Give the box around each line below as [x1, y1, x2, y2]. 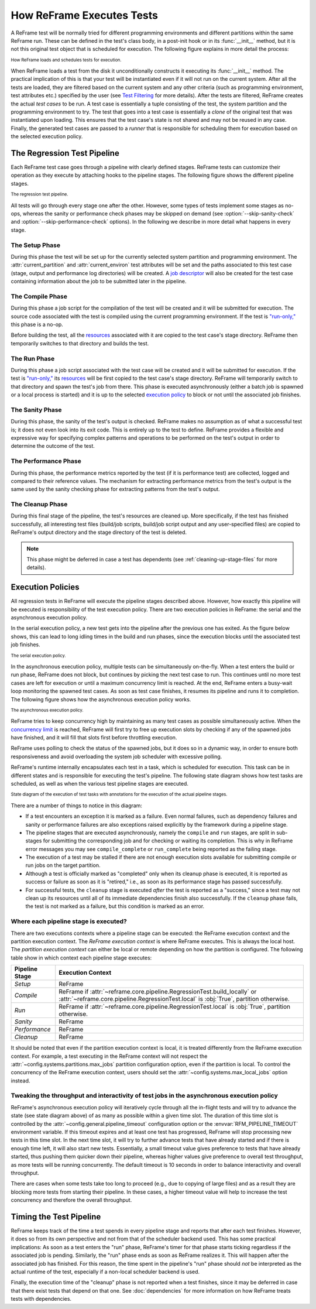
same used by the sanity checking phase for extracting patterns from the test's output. [11, 486, 221, 493]
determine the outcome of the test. [11, 443, 95, 450]
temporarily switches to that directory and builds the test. [11, 340, 149, 347]
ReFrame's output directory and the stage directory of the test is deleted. [11, 529, 187, 536]
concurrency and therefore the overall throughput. [11, 1197, 132, 1204]
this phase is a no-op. [11, 321, 64, 328]
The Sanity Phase [11, 406, 62, 414]
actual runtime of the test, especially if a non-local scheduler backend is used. [11, 1268, 200, 1275]
